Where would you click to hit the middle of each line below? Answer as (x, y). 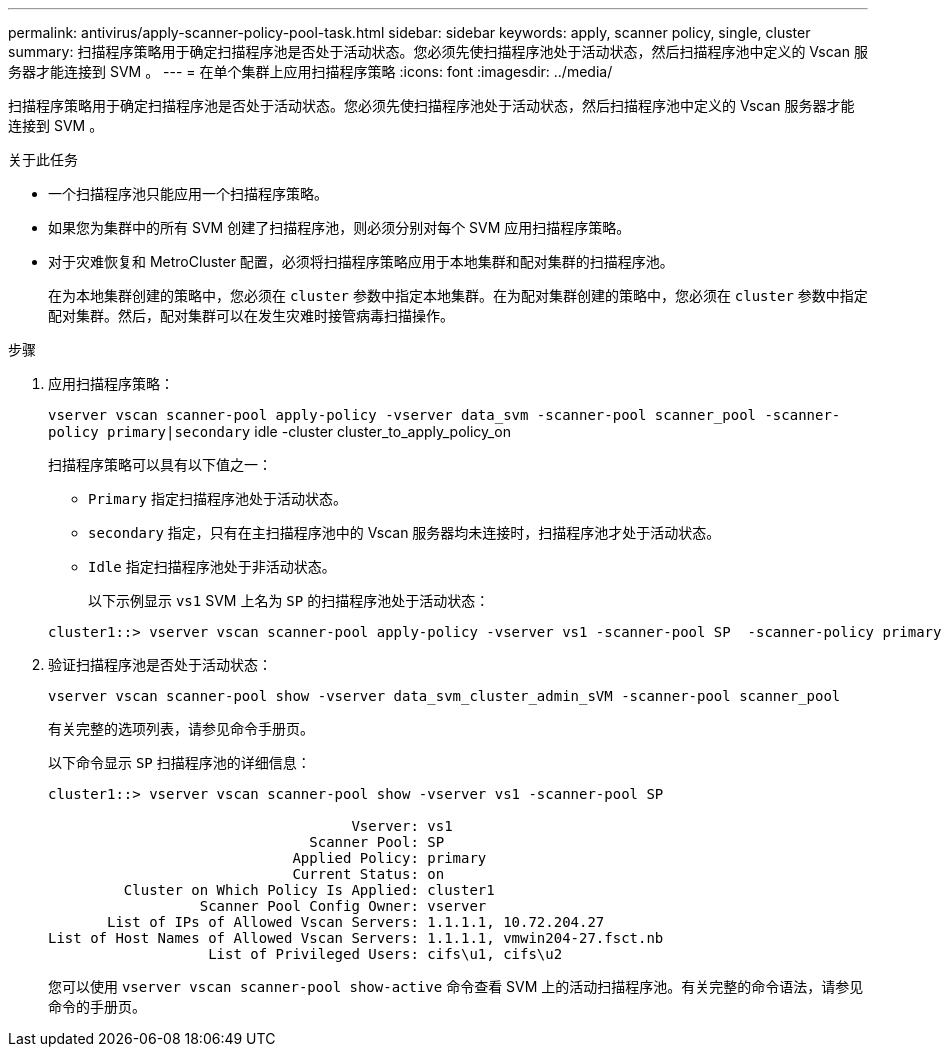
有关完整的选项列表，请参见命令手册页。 (181, 728)
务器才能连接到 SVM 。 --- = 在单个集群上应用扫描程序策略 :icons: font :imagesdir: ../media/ (310, 71)
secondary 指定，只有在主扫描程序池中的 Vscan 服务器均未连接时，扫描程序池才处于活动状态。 (404, 532)
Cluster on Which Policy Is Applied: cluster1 (309, 890)
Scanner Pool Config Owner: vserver (343, 906)
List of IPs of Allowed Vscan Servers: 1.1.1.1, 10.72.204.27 (356, 922)
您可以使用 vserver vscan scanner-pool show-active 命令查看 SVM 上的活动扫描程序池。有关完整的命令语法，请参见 (456, 986)
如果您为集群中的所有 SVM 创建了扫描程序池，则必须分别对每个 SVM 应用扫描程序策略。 (339, 227)
